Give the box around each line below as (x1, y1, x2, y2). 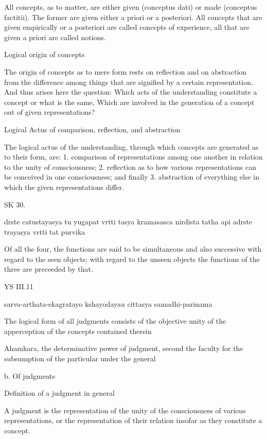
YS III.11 (4, 281, 33, 292)
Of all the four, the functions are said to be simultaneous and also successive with (4, 243, 262, 254)
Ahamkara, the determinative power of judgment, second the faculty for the (4, 343, 243, 354)
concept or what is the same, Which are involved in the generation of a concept (4, 96, 255, 107)
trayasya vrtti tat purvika (4, 226, 85, 237)
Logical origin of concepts (4, 49, 85, 60)
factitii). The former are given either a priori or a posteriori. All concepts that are (4, 11, 262, 22)
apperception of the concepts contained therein (4, 325, 152, 336)
